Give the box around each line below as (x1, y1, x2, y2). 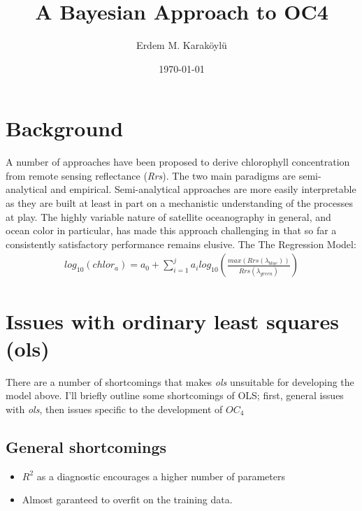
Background (6, 114, 124, 143)
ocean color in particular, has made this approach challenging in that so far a (6, 223, 337, 238)
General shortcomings (6, 436, 166, 457)
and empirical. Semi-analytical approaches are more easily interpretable (50, 182, 356, 196)
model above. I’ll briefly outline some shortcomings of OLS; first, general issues (6, 388, 344, 403)
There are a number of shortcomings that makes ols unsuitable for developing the (6, 374, 354, 389)
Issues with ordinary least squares (6, 306, 340, 335)
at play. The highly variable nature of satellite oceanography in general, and (6, 209, 331, 224)
